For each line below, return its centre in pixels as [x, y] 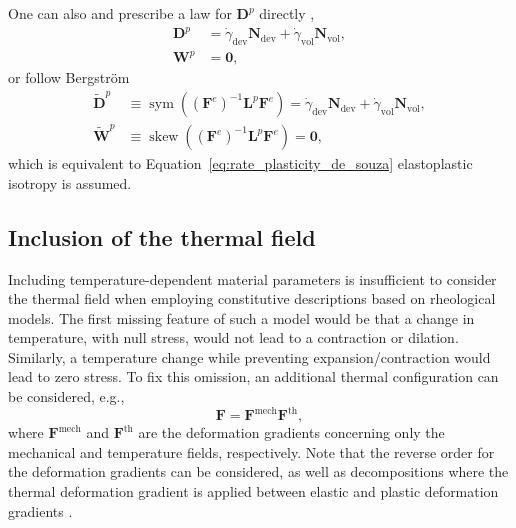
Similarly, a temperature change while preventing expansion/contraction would [249, 356]
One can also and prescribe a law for [120, 13]
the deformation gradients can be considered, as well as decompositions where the [258, 471]
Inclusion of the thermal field [162, 236]
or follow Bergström [69, 77]
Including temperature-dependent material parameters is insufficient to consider [252, 278]
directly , [287, 13]
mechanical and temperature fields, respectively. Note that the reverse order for [251, 451]
